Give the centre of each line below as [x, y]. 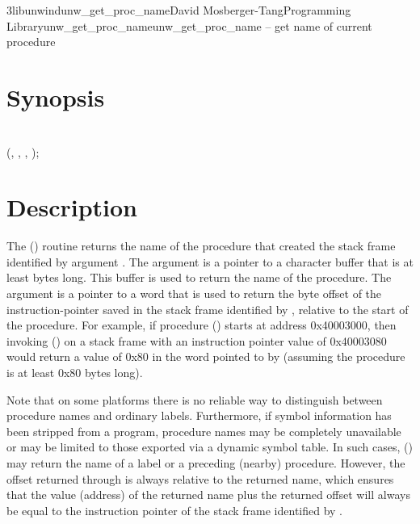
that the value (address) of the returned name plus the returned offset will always [208, 495]
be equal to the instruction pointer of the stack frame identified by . [175, 510]
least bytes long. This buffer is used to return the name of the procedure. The [199, 277]
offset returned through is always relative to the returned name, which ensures [200, 478]
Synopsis [56, 96]
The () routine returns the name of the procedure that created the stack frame [201, 246]
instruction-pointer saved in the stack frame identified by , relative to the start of [208, 309]
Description [72, 207]
